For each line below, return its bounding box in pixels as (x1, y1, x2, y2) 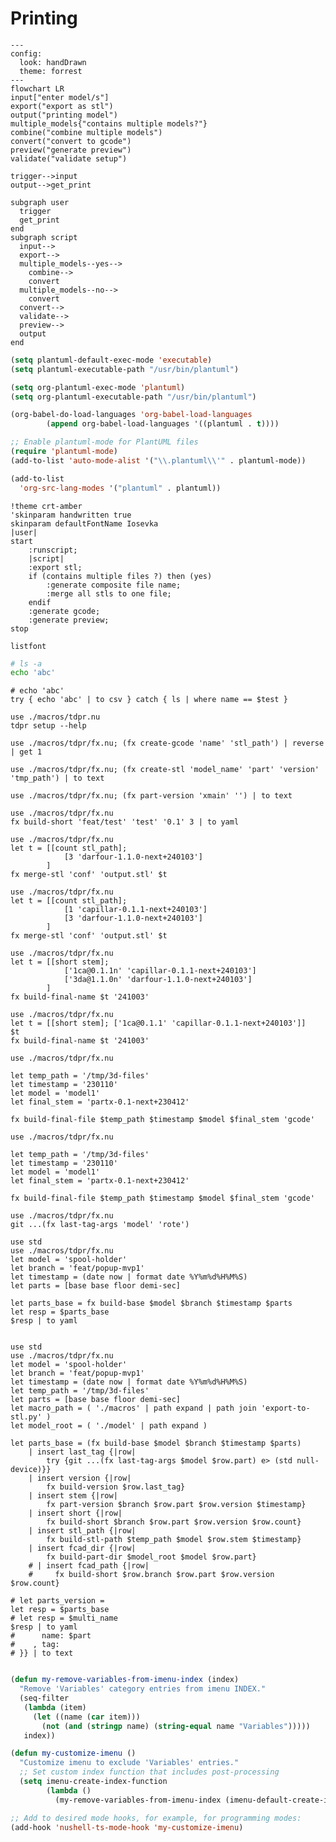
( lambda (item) (23, 1702, 87, 1712)
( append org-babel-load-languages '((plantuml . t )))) (46, 419, 280, 429)
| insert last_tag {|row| (28, 1447, 137, 1457)
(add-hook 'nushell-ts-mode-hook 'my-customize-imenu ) (10, 1822, 244, 1832)
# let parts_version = (10, 1596, 105, 1606)
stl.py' (10, 1412, 43, 1422)
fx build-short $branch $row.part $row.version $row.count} (46, 1517, 302, 1527)
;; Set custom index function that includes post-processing (19, 1767, 280, 1777)
